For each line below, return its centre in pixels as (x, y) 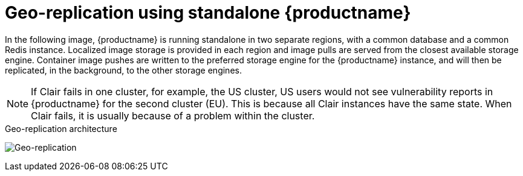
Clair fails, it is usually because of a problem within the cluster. (173, 115)
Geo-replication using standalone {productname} (208, 13)
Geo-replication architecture (61, 128)
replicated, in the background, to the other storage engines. (123, 70)
